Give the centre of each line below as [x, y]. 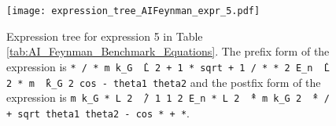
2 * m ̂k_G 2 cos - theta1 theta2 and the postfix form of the [164, 82]
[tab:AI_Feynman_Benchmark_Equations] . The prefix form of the [168, 51]
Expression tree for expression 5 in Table [105, 36]
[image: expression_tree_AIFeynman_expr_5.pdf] [133, 11]
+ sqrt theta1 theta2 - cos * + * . [98, 112]
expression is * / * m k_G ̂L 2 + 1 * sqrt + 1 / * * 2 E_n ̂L [168, 66]
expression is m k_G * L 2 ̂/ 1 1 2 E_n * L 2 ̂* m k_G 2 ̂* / [168, 97]
